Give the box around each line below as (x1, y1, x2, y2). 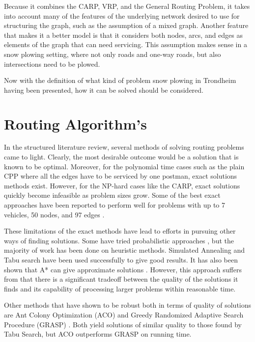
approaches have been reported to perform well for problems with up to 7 (4, 200, 225, 210)
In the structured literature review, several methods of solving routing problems (4, 142, 244, 152)
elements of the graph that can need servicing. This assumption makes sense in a (4, 39, 247, 50)
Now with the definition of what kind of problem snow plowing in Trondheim (4, 75, 236, 85)
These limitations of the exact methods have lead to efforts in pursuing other (4, 226, 236, 236)
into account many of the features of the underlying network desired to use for (4, 10, 240, 21)
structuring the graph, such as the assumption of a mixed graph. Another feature (4, 20, 249, 30)
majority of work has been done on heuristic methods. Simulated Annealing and (4, 245, 245, 255)
